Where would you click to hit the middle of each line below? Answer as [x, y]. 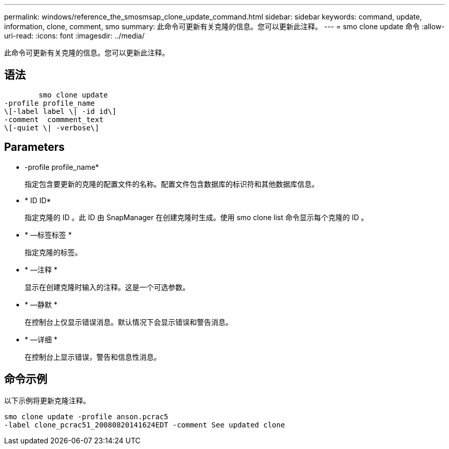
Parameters [34, 147]
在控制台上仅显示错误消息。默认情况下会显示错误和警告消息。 [129, 322]
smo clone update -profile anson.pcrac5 [86, 416]
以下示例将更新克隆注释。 [47, 400]
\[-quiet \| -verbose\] [52, 128]
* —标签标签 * [48, 235]
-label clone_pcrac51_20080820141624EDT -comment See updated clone [145, 425]
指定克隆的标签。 [53, 252]
